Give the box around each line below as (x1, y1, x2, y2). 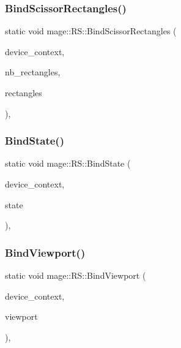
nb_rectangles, (5, 66, 61, 78)
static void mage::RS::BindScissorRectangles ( (5, 25, 177, 37)
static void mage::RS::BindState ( (5, 157, 131, 170)
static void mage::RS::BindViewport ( (5, 269, 146, 281)
